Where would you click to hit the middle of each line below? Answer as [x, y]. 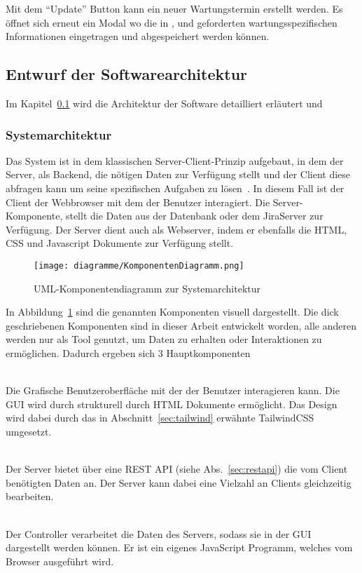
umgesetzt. [29, 431]
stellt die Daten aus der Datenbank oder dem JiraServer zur [194, 216]
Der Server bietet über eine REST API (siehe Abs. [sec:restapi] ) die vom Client [177, 469]
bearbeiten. [30, 496]
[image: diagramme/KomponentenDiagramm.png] [139, 265]
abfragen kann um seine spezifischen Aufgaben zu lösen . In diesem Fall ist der [175, 188]
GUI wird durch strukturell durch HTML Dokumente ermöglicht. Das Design [172, 404]
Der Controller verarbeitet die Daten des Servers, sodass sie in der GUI [159, 533]
